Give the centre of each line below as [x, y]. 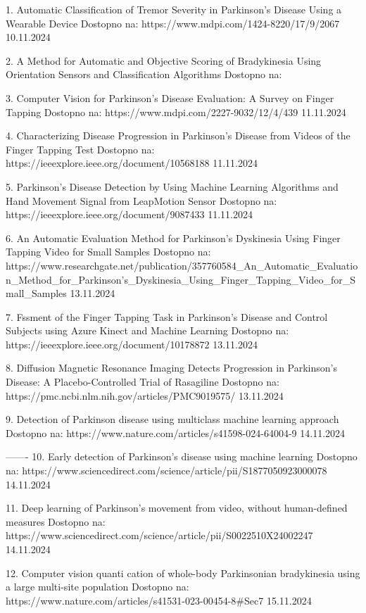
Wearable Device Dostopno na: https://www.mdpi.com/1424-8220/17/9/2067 [173, 23]
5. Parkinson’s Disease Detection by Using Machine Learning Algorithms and [172, 186]
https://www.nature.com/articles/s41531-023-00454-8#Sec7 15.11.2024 [159, 600]
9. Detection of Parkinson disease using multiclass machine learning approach [172, 419]
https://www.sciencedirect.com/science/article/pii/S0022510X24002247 [159, 535]
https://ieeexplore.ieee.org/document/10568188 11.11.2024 [132, 163]
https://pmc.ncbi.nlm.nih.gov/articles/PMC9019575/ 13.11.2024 [145, 395]
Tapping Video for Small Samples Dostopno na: [108, 252]
